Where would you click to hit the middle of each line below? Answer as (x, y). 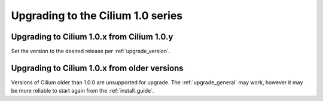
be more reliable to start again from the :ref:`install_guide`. (83, 91)
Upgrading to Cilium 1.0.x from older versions (97, 68)
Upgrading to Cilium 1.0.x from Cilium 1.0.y (92, 37)
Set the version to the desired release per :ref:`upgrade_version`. (91, 51)
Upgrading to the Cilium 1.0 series (97, 16)
